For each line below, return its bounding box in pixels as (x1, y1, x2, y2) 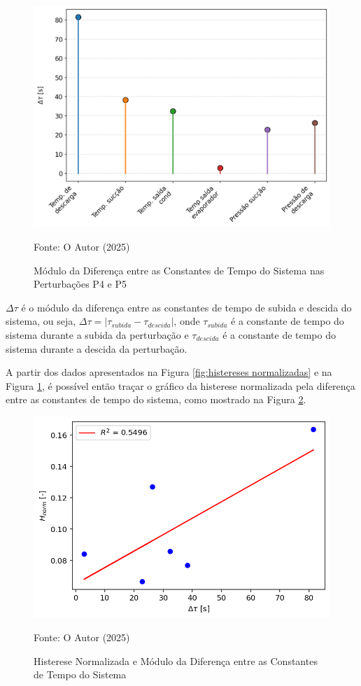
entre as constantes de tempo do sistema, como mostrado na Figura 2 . (6, 392, 306, 407)
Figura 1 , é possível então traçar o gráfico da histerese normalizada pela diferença (6, 378, 355, 393)
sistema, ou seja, (6, 314, 76, 328)
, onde (174, 314, 200, 328)
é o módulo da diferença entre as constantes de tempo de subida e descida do (21, 300, 352, 314)
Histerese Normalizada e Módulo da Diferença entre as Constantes (34, 653, 318, 668)
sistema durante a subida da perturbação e (6, 327, 189, 342)
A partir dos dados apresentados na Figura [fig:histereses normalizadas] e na (6, 365, 332, 379)
